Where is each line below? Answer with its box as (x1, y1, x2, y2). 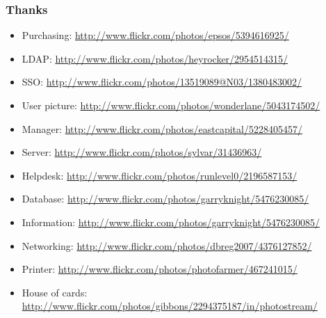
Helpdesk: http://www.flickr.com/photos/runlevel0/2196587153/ (22, 168, 298, 182)
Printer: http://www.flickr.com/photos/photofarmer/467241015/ (22, 262, 298, 276)
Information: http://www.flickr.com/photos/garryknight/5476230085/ (22, 214, 320, 229)
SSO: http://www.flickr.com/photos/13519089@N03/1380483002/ (22, 74, 302, 89)
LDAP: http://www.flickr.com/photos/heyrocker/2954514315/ (22, 51, 288, 65)
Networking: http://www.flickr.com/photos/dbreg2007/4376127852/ (22, 238, 312, 253)
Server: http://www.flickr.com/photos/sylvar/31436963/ (22, 145, 262, 159)
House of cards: (22, 285, 88, 299)
